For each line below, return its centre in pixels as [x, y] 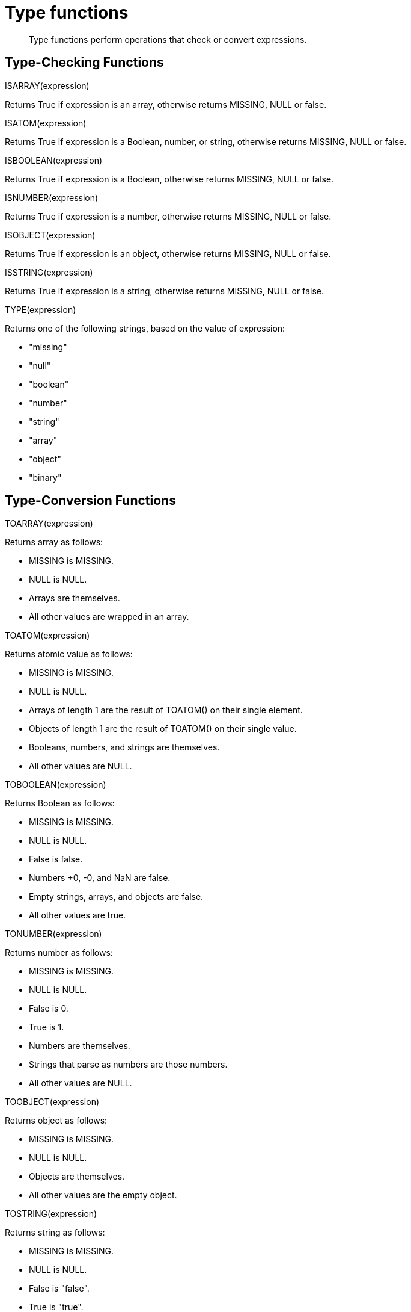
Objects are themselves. [77, 1177]
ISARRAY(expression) [47, 85]
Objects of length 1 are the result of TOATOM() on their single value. [163, 729]
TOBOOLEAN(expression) [56, 785]
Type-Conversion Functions [90, 501]
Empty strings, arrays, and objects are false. [116, 897]
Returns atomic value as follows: [69, 654]
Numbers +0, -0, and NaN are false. [100, 878]
